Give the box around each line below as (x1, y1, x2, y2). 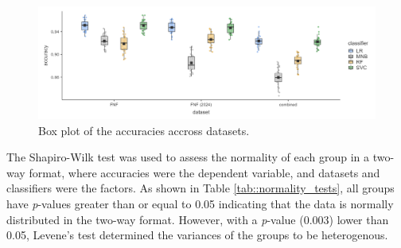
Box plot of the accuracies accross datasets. (38, 122, 250, 138)
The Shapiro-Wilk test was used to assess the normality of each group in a (6, 149, 370, 165)
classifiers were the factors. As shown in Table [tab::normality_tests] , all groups (6, 180, 395, 196)
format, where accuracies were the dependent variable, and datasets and (29, 164, 380, 180)
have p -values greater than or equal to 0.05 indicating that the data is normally (6, 195, 394, 211)
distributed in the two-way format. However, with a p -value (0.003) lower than (6, 211, 389, 227)
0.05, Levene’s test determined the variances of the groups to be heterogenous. (6, 227, 388, 243)
